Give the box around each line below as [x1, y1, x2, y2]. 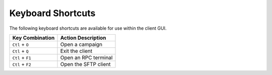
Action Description [60, 34, 106, 41]
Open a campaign [60, 41, 103, 48]
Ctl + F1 [12, 54, 31, 61]
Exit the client [60, 47, 93, 54]
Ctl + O [12, 41, 29, 48]
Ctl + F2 [12, 60, 31, 67]
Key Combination [12, 34, 55, 41]
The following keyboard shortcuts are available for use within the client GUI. [9, 25, 167, 31]
